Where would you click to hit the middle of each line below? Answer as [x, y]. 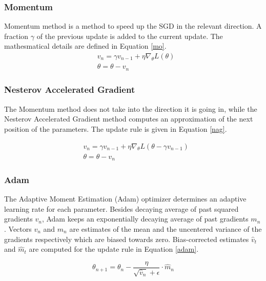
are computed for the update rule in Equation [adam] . [114, 249]
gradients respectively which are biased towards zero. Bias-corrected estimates [127, 239]
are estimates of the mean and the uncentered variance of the [166, 229]
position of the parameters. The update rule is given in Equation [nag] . [116, 128]
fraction [16, 36]
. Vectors [18, 229]
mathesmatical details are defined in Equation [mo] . [85, 46]
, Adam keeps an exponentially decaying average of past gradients [145, 219]
